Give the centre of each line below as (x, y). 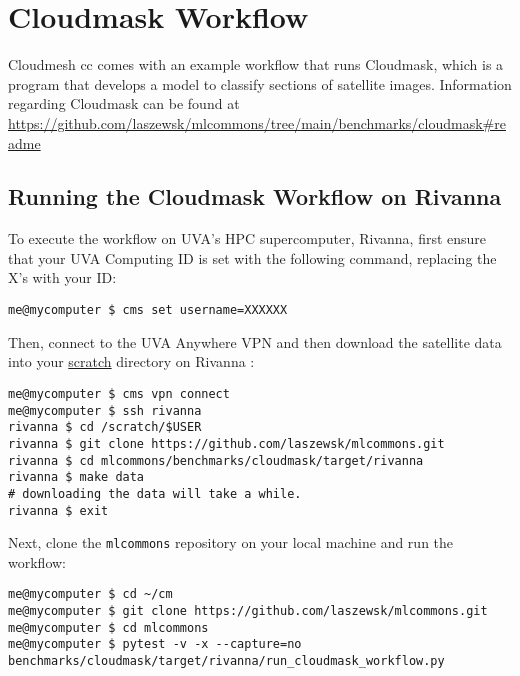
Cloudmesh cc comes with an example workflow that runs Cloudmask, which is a (256, 64)
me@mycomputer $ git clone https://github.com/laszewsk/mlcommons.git (248, 611)
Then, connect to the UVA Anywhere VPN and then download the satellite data (255, 341)
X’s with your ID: (62, 277)
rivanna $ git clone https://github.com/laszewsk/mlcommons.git (226, 443)
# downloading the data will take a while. (155, 493)
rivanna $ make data (76, 477)
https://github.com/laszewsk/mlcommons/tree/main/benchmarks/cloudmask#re (257, 122)
